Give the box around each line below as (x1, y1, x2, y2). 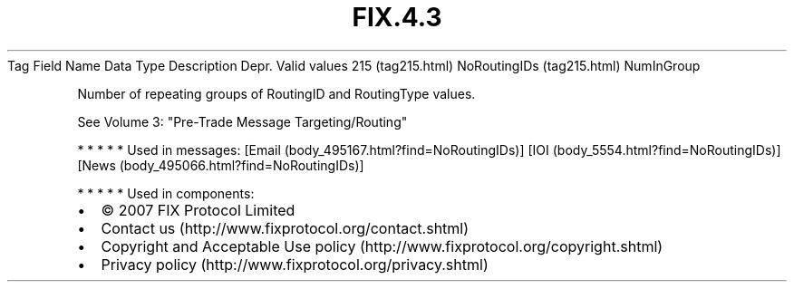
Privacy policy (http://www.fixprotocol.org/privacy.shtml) (101, 255, 489, 274)
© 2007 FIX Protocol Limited (101, 200, 295, 219)
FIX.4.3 (352, 2, 442, 33)
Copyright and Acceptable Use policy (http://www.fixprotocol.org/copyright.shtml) (101, 236, 663, 255)
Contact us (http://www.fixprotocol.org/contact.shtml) (101, 218, 470, 237)
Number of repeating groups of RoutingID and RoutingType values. (77, 85, 476, 101)
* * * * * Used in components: (77, 185, 255, 201)
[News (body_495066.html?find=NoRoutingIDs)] (77, 157, 364, 173)
